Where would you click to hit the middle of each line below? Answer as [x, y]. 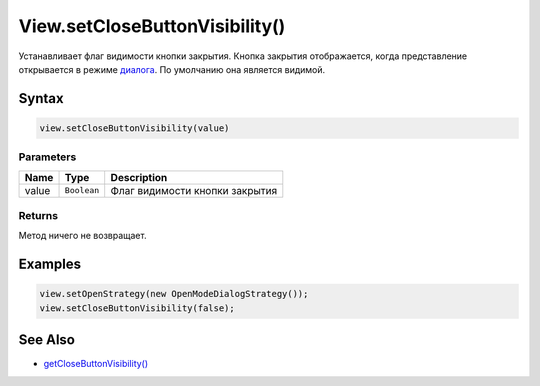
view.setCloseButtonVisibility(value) [134, 128]
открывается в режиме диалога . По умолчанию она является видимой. [172, 69]
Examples [50, 264]
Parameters [47, 157]
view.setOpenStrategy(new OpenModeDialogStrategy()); [174, 294]
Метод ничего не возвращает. [82, 236]
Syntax [41, 98]
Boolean [82, 190]
